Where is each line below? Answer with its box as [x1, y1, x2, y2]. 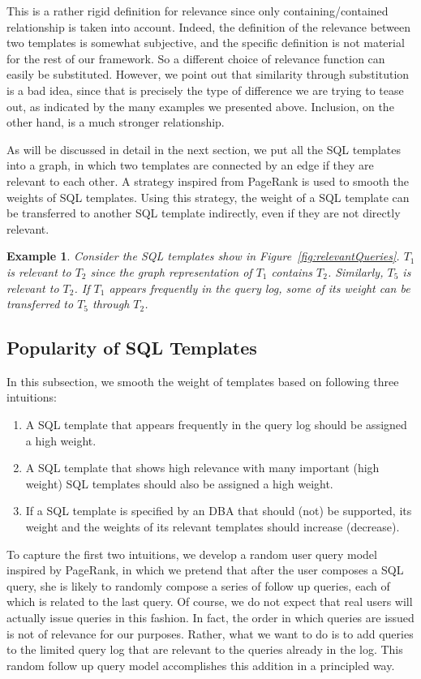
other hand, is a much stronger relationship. [6, 114, 225, 131]
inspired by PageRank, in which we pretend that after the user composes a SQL [6, 561, 404, 578]
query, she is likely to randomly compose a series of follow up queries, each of [6, 577, 390, 594]
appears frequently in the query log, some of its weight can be [109, 279, 410, 296]
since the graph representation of [90, 263, 252, 280]
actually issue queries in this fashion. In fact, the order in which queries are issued [6, 609, 415, 626]
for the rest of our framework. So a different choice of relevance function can [6, 49, 385, 67]
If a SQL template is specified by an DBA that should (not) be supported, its [25, 502, 412, 519]
